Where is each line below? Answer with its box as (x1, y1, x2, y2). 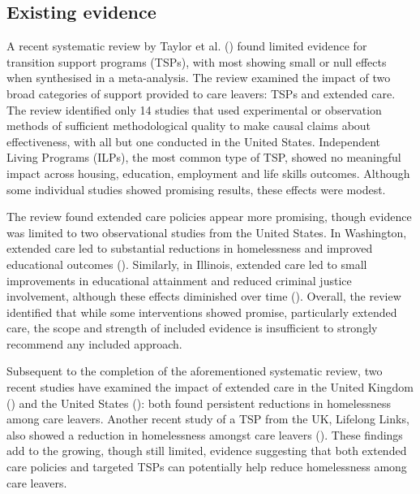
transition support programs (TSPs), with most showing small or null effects (6, 53, 387, 70)
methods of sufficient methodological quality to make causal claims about (6, 117, 371, 134)
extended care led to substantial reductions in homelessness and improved (6, 240, 373, 257)
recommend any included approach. (6, 335, 182, 352)
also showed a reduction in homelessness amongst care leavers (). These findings (6, 426, 403, 443)
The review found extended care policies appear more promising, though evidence (6, 208, 412, 225)
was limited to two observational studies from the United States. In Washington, (6, 223, 407, 240)
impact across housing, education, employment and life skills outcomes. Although (6, 164, 410, 181)
